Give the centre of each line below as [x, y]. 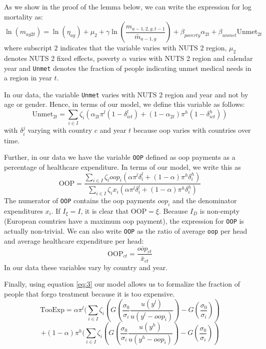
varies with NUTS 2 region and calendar [191, 58]
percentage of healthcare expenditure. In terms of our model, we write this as [122, 167]
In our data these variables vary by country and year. [86, 267]
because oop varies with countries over [192, 130]
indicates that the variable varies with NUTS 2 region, [143, 48]
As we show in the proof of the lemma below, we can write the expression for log [128, 6]
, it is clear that [105, 210]
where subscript [28, 48]
